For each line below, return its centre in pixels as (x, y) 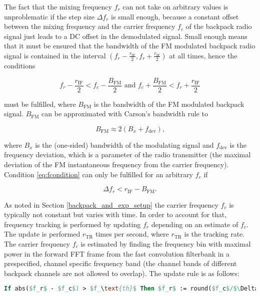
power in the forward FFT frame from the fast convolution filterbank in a (117, 253)
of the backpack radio (219, 26)
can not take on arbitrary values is (175, 6)
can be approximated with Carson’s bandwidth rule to (125, 114)
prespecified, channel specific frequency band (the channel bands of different (120, 263)
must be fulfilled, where (40, 104)
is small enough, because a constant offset (175, 16)
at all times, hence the (203, 55)
